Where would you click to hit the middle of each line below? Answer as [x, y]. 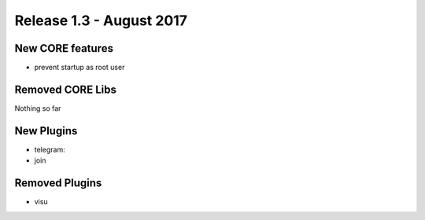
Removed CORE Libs [66, 89]
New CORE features [64, 48]
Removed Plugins [58, 183]
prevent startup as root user [79, 68]
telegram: [50, 149]
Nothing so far [38, 108]
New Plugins [46, 131]
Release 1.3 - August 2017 [101, 20]
